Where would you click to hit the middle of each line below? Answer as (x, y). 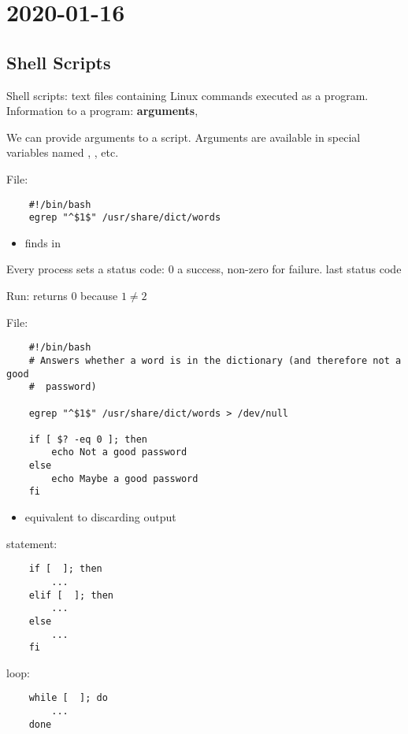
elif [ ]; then (71, 595)
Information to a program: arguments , (102, 111)
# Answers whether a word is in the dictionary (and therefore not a (215, 360)
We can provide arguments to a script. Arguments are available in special (184, 137)
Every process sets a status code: (85, 269)
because (99, 296)
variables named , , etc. (63, 152)
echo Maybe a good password (125, 478)
